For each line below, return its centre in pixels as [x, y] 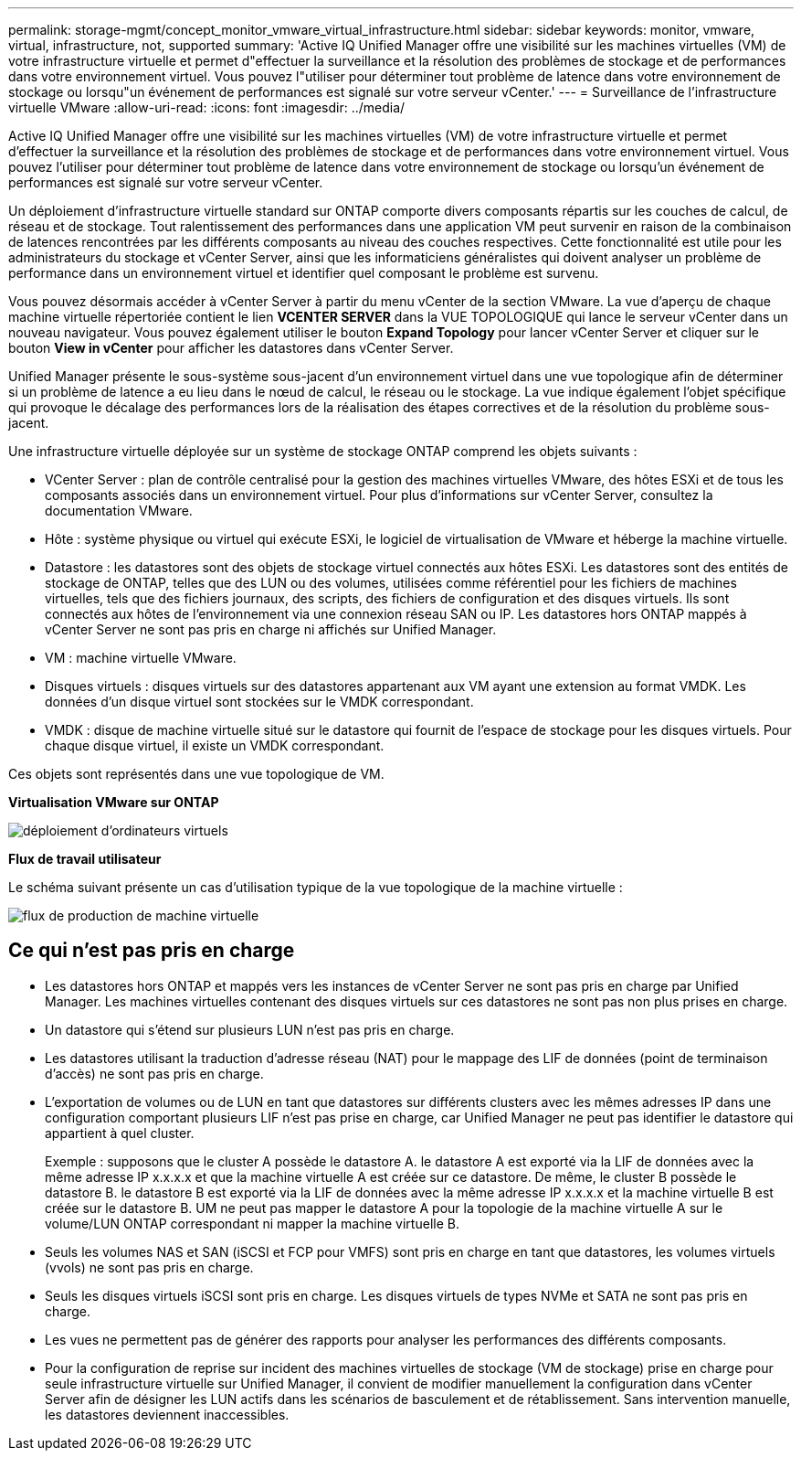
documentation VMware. [119, 511]
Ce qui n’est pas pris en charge [152, 951]
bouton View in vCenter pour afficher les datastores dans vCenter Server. [231, 348]
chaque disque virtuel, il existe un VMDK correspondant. [215, 745]
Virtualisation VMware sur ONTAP [114, 802]
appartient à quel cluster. [120, 1133]
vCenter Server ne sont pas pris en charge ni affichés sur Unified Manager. [271, 629]
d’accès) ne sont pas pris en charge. [154, 1073]
